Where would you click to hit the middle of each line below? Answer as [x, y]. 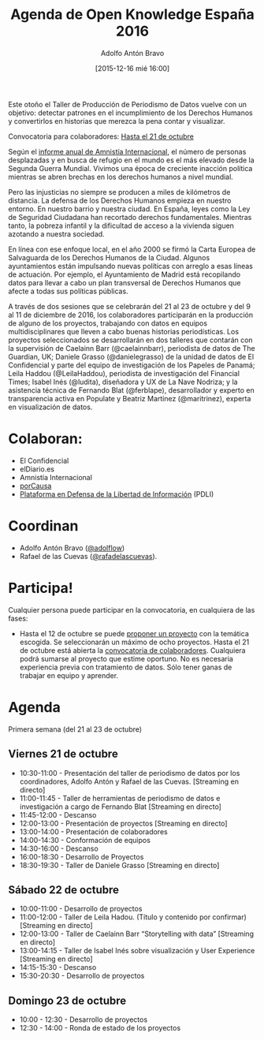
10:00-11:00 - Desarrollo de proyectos [81, 909]
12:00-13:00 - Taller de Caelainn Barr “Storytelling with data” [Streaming [137, 934]
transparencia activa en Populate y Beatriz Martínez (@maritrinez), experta [130, 398]
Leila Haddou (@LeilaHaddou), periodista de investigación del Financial [124, 373]
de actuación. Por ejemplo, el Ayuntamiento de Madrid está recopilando [125, 274]
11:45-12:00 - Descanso [58, 814]
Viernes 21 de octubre [63, 754]
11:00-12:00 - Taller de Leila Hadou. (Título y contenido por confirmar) [133, 917]
